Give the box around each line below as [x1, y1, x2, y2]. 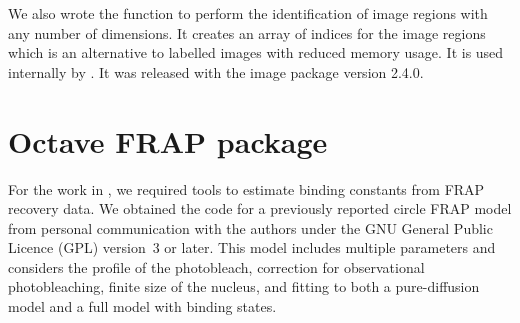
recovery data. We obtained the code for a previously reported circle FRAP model [8, 198, 512, 219]
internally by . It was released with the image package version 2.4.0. [8, 61, 424, 82]
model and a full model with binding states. [8, 296, 277, 317]
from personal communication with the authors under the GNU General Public [8, 217, 493, 238]
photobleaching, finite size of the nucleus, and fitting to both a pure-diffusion [8, 276, 480, 297]
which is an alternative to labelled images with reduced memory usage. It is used [8, 42, 504, 63]
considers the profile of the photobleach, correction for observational [8, 256, 425, 277]
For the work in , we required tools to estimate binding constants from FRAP [8, 178, 485, 199]
